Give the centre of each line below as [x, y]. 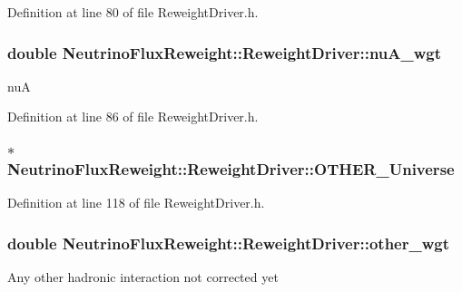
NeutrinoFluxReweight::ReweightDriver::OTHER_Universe [231, 168]
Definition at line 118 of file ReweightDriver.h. [136, 203]
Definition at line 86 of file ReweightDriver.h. [133, 117]
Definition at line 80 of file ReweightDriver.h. [133, 12]
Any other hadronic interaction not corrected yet [143, 277]
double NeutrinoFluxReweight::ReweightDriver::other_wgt [228, 243]
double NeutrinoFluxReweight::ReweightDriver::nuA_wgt [225, 52]
